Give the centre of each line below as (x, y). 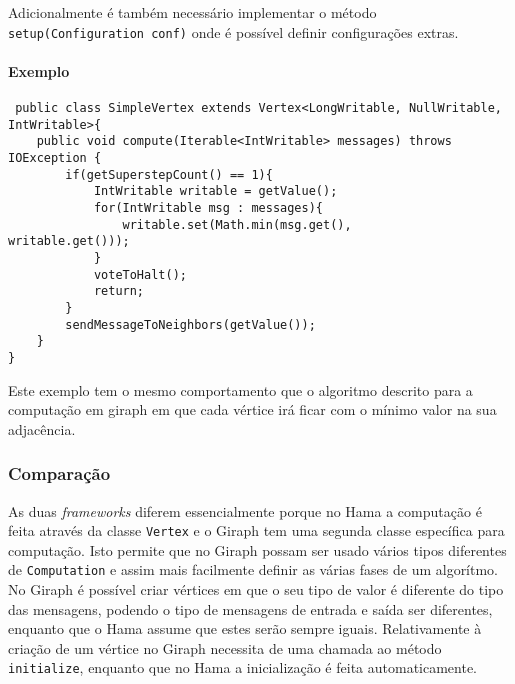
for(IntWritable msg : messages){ (208, 207)
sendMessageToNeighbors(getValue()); (190, 324)
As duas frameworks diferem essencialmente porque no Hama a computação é (245, 510)
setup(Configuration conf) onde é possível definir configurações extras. (233, 31)
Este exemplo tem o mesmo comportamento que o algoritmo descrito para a (240, 389)
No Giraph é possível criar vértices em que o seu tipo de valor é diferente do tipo (256, 589)
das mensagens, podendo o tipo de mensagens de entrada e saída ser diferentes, (250, 608)
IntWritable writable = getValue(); (215, 191)
